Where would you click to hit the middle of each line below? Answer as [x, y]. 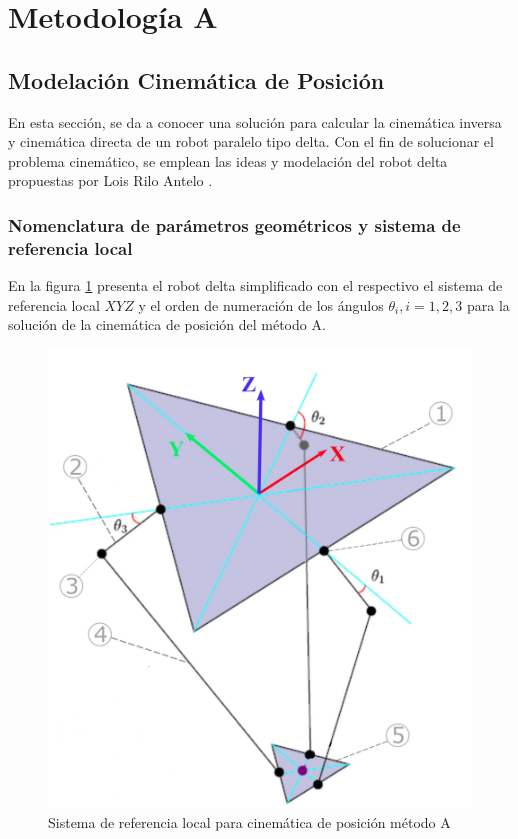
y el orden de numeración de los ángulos [261, 304]
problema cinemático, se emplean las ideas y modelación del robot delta [228, 160]
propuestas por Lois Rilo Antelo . [110, 180]
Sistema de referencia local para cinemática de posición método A [249, 822]
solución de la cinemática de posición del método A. [167, 324]
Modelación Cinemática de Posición [196, 79]
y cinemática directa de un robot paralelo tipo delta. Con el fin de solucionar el [251, 141]
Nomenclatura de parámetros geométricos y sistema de [234, 224]
